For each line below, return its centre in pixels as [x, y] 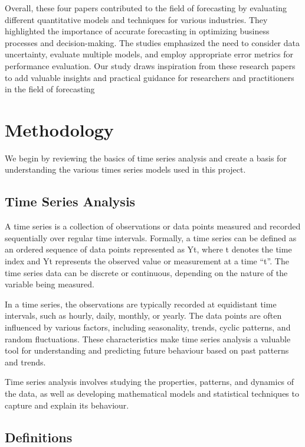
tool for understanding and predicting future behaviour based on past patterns [147, 350]
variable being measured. [50, 284]
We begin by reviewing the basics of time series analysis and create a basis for [146, 158]
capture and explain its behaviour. [67, 405]
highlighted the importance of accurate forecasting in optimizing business [137, 31]
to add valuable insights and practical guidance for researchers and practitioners [150, 77]
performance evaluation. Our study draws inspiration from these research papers [150, 65]
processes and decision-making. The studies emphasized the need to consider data [152, 42]
